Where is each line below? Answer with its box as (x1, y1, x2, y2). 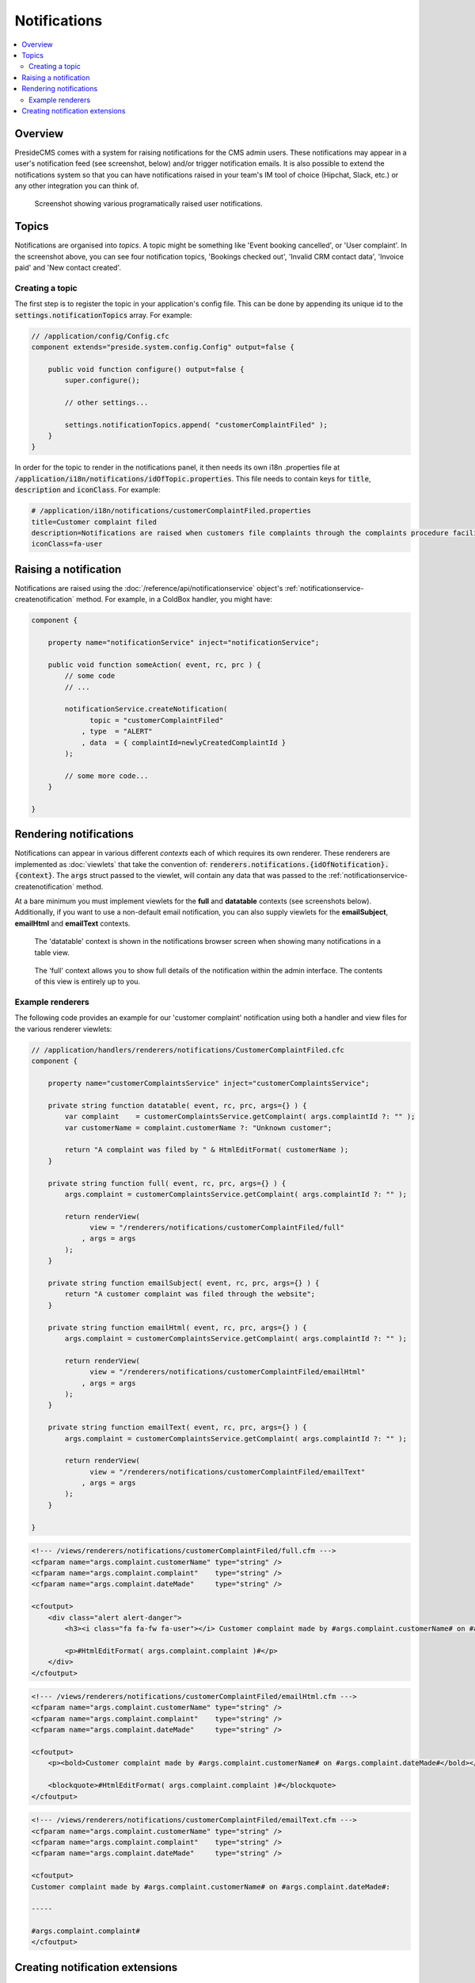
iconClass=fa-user (31, 539, 103, 549)
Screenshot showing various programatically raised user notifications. (34, 199, 263, 209)
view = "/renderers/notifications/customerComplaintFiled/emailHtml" (89, 1367, 366, 1376)
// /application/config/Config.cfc (31, 332, 169, 340)
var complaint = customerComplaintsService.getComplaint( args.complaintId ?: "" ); (64, 1112, 416, 1122)
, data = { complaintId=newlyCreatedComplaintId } (81, 738, 287, 747)
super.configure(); (64, 376, 140, 385)
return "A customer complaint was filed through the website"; (64, 1290, 316, 1298)
